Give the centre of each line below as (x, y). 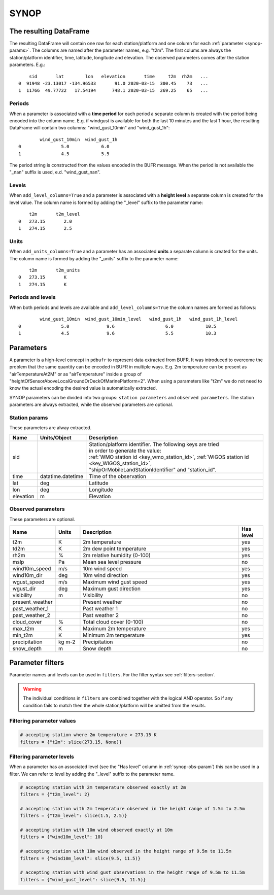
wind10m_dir (27, 575)
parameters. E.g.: (27, 65)
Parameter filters (37, 663)
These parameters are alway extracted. (50, 428)
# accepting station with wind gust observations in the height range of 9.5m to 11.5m (132, 872)
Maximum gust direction (112, 589)
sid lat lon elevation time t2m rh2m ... (118, 76)
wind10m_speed (32, 568)
